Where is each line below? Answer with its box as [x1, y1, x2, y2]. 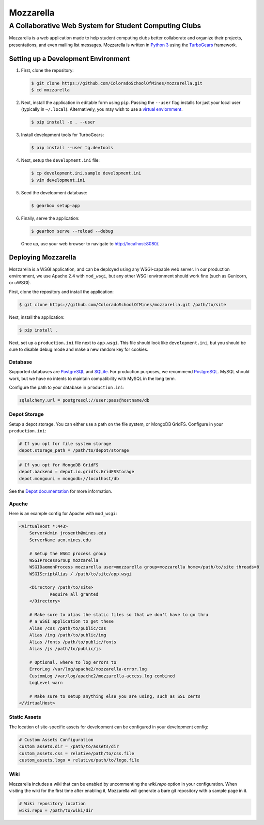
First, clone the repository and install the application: [9, 289, 114, 294]
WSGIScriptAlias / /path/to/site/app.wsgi [29, 571, 132, 577]
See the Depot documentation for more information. [9, 488, 112, 494]
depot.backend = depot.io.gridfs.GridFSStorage [19, 469, 134, 475]
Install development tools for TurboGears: [21, 132, 104, 138]
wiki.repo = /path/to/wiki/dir [19, 808, 94, 813]
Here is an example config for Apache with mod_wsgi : [9, 510, 117, 516]
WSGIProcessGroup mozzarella [29, 557, 99, 563]
